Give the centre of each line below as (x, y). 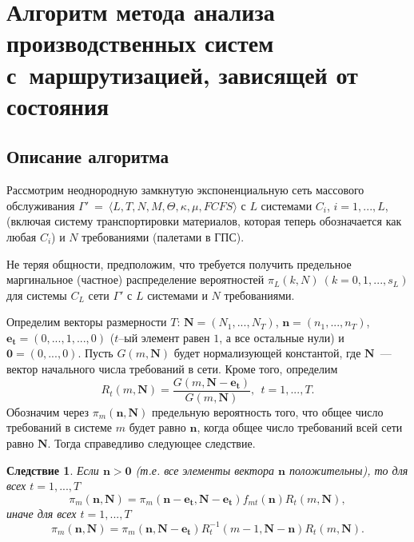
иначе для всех (42, 513)
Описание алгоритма (88, 156)
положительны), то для (348, 470)
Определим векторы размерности (87, 322)
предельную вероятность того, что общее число (268, 411)
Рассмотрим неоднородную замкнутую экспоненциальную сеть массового (185, 190)
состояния (58, 105)
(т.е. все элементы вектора (205, 470)
